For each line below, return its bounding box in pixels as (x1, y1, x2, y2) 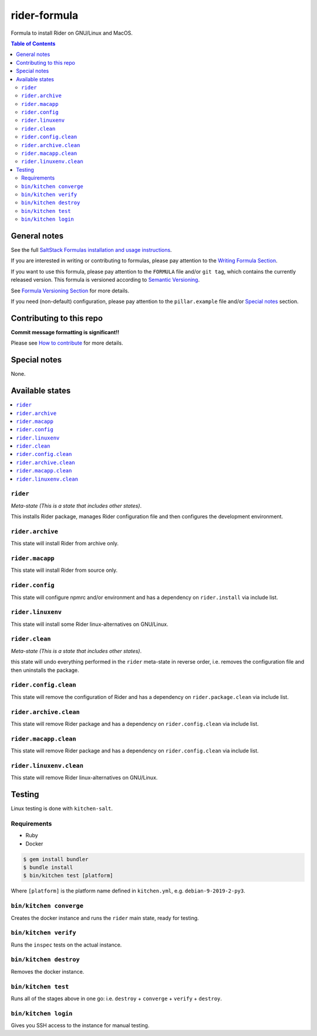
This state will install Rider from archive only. (11, 540, 119, 547)
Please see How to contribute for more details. (11, 339, 123, 347)
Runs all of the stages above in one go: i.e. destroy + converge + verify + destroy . (11, 995, 222, 1002)
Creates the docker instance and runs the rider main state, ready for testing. (11, 914, 199, 921)
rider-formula (11, 9, 79, 22)
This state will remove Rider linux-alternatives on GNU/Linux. (11, 774, 158, 781)
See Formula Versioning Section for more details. (11, 287, 129, 294)
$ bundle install (23, 864, 73, 871)
